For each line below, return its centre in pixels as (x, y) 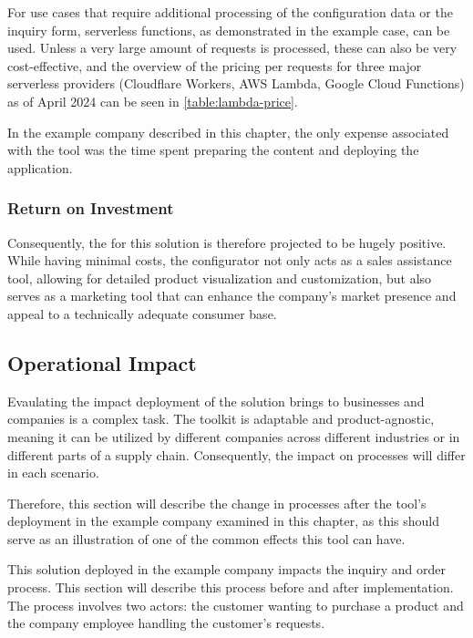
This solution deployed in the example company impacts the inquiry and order (227, 569)
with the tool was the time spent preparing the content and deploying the (213, 150)
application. (40, 167)
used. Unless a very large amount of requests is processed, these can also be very (232, 48)
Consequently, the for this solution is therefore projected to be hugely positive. (227, 242)
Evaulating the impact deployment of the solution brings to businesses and (216, 401)
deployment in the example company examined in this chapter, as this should (224, 521)
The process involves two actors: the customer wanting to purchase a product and (236, 605)
